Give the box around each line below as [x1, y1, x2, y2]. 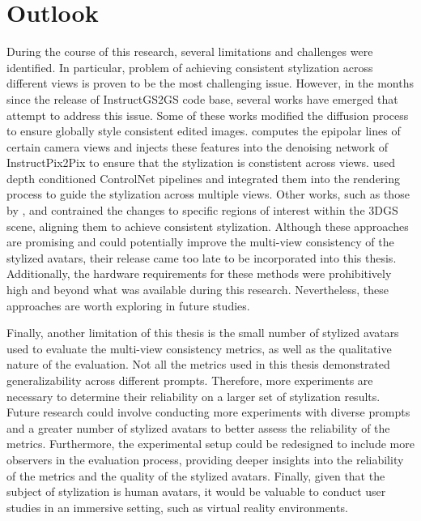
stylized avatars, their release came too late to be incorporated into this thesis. [6, 249, 397, 266]
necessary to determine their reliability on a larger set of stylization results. [6, 387, 381, 404]
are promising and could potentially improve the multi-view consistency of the [6, 233, 394, 250]
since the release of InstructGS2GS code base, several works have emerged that [6, 90, 398, 107]
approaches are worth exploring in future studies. [6, 297, 250, 314]
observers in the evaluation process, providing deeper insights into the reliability [6, 451, 404, 468]
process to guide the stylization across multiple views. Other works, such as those [6, 186, 410, 203]
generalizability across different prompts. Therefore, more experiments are [6, 372, 373, 388]
